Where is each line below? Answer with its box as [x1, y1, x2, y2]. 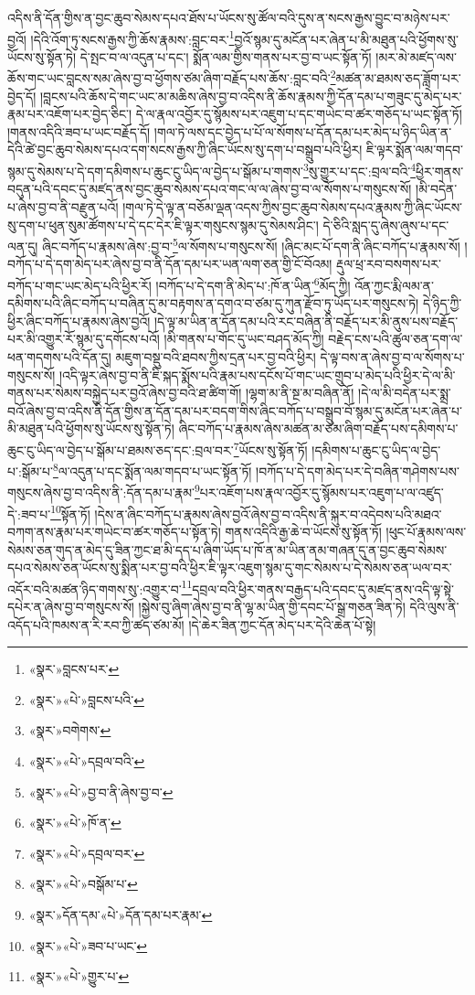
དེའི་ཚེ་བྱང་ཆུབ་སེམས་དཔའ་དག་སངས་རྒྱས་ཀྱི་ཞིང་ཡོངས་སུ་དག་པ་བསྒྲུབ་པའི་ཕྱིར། [7, 140, 363, 159]
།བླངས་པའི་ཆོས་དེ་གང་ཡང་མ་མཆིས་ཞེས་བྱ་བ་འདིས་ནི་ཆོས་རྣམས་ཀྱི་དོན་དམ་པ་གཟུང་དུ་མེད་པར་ [39, 86, 462, 105]
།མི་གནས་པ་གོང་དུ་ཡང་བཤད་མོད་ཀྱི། [164, 329, 324, 348]
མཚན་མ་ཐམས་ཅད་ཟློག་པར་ [335, 69, 461, 88]
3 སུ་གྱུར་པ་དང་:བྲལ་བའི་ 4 [302, 159, 417, 180]
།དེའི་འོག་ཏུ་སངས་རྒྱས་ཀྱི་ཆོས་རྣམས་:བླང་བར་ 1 [30, 27, 235, 48]
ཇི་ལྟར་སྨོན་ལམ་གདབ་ [366, 140, 463, 159]
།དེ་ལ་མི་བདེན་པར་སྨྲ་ [358, 383, 451, 402]
